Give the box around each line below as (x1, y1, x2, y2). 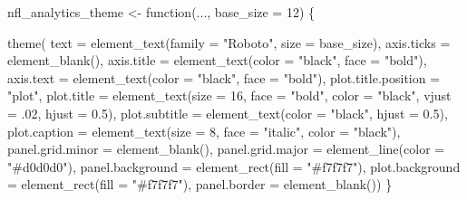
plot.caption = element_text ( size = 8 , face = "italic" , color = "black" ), (7, 121, 401, 140)
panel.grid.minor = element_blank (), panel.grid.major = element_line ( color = (7, 139, 445, 158)
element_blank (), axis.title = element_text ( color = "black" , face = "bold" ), (7, 51, 427, 70)
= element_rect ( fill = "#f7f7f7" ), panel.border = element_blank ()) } (7, 175, 393, 194)
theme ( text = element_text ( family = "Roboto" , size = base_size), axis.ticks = (7, 33, 451, 52)
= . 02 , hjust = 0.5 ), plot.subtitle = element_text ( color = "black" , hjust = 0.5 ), (7, 103, 448, 122)
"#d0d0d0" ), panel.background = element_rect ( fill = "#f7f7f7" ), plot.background (7, 157, 461, 176)
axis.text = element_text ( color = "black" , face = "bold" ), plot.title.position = (7, 68, 441, 87)
